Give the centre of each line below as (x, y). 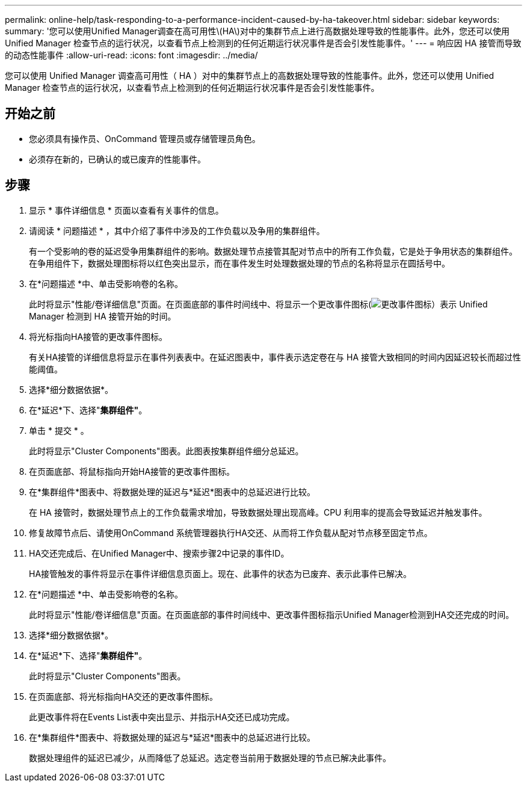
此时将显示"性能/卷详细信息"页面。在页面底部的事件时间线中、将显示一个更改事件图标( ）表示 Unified (258, 304)
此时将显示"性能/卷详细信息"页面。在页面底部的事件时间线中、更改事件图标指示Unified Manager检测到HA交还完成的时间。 (272, 614)
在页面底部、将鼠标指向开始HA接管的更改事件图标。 (132, 471)
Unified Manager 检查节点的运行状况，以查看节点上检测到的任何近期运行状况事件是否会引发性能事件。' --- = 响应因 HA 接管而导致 (263, 43)
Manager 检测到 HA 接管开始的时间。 (103, 316)
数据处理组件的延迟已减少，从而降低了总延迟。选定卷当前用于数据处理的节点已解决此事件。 (210, 758)
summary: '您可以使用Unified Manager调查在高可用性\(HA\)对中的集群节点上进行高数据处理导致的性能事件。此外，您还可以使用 (257, 31)
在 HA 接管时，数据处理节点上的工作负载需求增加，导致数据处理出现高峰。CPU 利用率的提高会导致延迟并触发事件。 (258, 512)
